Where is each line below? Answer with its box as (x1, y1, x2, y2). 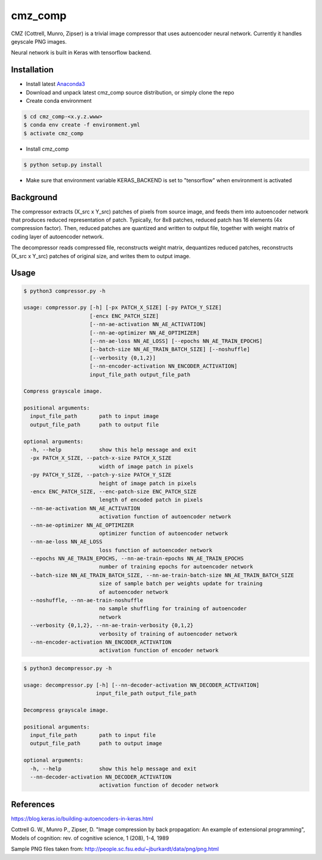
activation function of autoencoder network (98, 513, 231, 520)
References (11, 799, 55, 809)
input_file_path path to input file (30, 732, 156, 739)
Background (11, 192, 58, 203)
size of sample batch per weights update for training (98, 580, 263, 587)
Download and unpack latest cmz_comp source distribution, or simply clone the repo (26, 88, 235, 96)
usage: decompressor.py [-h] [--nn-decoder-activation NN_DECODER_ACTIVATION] (23, 681, 259, 688)
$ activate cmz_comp (23, 130, 83, 137)
